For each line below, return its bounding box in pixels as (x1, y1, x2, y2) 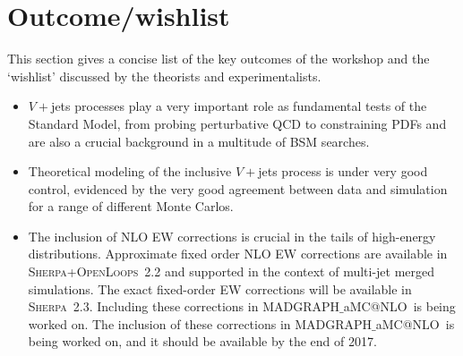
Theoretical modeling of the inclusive (28, 162, 232, 181)
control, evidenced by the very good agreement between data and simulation (28, 179, 448, 198)
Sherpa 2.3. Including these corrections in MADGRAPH (28, 297, 339, 316)
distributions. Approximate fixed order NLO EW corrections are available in (28, 244, 448, 263)
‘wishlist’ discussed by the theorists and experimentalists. (7, 66, 322, 85)
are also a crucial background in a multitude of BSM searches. (28, 131, 370, 150)
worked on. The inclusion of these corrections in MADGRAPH (28, 314, 373, 333)
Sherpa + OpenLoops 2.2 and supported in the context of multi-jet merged (28, 262, 435, 281)
